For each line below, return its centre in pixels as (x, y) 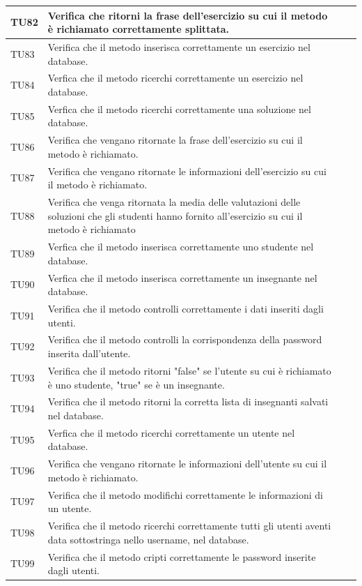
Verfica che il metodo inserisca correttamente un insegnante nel (182, 277)
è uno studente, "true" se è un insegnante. (136, 384)
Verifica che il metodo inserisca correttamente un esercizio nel (179, 46)
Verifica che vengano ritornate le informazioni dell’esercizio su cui (187, 171)
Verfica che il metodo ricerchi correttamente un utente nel (171, 432)
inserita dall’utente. (89, 353)
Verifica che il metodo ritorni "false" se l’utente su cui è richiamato (189, 370)
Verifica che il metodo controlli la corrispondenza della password (185, 339)
